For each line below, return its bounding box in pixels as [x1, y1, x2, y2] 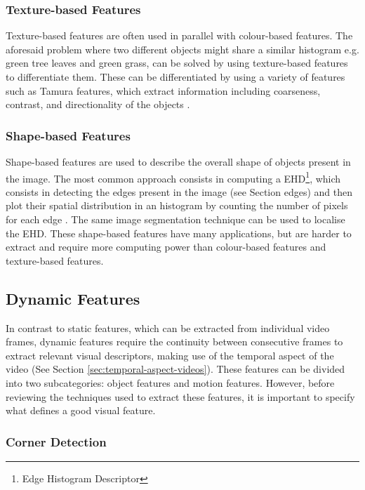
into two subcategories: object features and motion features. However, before [6, 375, 335, 390]
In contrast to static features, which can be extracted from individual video [6, 320, 330, 335]
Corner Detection [6, 432, 107, 450]
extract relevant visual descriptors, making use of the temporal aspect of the [6, 347, 334, 362]
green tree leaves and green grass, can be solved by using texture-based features [6, 55, 348, 70]
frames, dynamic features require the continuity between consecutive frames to [6, 334, 343, 349]
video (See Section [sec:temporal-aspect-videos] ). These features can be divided [6, 362, 345, 376]
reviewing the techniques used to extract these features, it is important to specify [6, 389, 355, 404]
